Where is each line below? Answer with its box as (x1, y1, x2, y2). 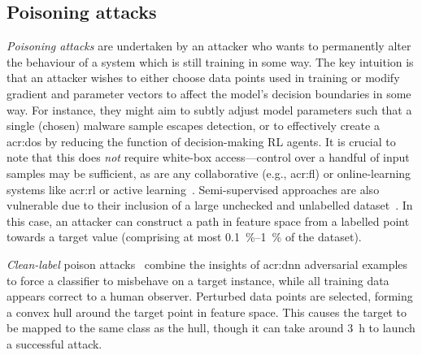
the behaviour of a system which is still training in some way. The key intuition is (7, 53, 414, 70)
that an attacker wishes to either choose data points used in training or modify (7, 69, 400, 86)
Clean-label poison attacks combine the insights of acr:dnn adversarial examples (7, 255, 408, 272)
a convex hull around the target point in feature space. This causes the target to (7, 303, 407, 320)
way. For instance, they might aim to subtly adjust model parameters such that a (7, 101, 412, 118)
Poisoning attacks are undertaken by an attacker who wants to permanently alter (7, 37, 411, 54)
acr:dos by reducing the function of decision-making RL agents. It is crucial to (7, 132, 396, 149)
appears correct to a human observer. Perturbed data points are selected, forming (7, 288, 413, 305)
